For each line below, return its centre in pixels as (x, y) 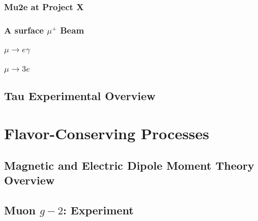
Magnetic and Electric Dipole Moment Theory (129, 165)
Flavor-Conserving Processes (107, 133)
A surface (24, 30)
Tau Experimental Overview (80, 95)
